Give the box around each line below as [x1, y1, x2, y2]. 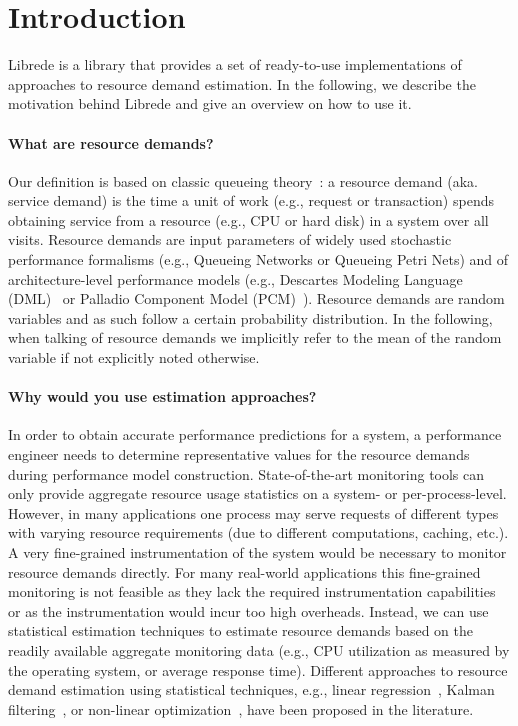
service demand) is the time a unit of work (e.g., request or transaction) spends [8, 190, 494, 211]
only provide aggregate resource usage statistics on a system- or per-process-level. [8, 483, 507, 504]
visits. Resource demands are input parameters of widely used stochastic [8, 229, 452, 250]
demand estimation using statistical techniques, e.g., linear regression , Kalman [8, 679, 495, 700]
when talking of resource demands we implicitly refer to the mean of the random [8, 327, 502, 348]
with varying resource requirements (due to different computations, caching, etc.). [8, 522, 509, 543]
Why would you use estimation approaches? [8, 386, 317, 407]
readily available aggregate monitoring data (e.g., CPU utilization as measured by [8, 639, 510, 660]
